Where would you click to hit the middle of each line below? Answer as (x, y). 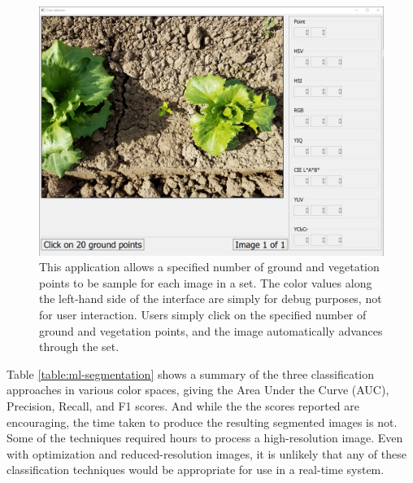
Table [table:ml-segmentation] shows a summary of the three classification (191, 373)
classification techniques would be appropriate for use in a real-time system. (196, 470)
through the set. (79, 347)
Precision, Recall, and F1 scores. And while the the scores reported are (183, 405)
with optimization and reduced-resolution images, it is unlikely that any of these (206, 453)
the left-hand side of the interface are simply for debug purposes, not (211, 299)
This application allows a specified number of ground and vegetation (209, 267)
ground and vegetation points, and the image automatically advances (211, 330)
